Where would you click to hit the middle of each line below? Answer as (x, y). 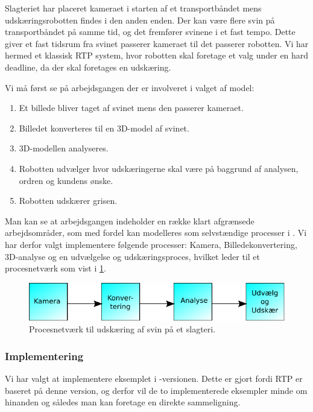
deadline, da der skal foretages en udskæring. (88, 67)
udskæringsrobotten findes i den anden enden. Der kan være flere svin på (140, 20)
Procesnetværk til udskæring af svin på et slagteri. (122, 329)
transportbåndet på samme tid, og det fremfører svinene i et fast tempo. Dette (150, 32)
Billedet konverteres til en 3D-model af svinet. (104, 128)
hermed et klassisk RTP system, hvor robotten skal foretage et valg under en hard (157, 55)
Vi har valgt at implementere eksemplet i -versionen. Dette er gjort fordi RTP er (154, 379)
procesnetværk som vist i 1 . (55, 268)
